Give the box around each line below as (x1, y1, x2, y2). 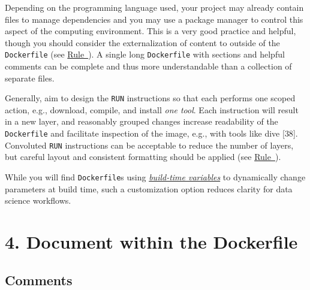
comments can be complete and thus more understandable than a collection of (5, 60, 292, 72)
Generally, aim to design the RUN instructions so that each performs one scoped (5, 92, 296, 104)
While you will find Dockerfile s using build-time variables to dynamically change (5, 170, 306, 183)
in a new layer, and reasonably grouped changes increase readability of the (5, 115, 278, 128)
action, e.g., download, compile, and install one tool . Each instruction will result (5, 103, 299, 116)
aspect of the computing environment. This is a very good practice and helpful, (5, 25, 296, 37)
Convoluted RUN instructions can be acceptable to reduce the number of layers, (5, 138, 294, 151)
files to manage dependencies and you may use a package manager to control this (5, 13, 303, 25)
